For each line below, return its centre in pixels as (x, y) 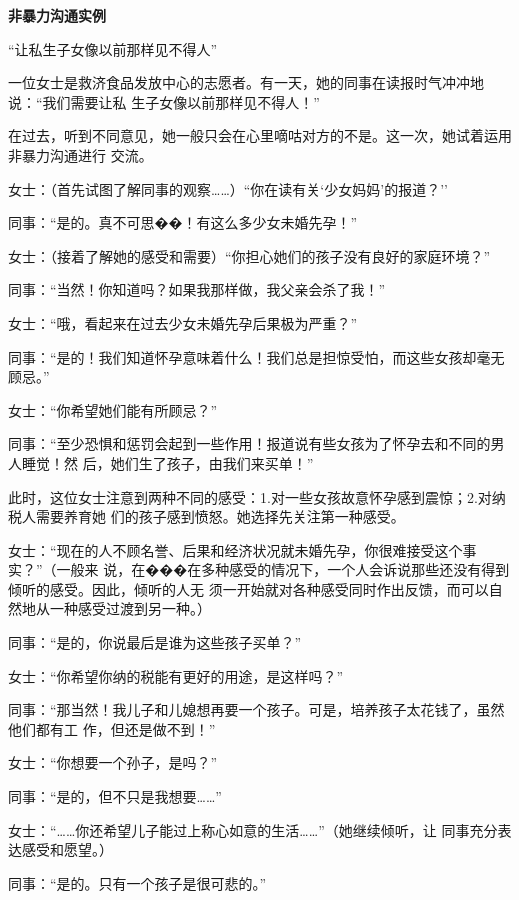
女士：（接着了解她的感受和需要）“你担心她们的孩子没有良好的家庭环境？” (249, 255)
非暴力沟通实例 (57, 15)
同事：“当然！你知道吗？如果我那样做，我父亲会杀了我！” (197, 289)
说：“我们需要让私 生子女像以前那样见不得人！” (164, 101)
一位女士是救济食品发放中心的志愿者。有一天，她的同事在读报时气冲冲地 (246, 82)
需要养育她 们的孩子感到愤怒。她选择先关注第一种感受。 (220, 516)
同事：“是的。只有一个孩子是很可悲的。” (137, 882)
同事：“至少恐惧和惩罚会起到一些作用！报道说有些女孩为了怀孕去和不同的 (249, 443)
